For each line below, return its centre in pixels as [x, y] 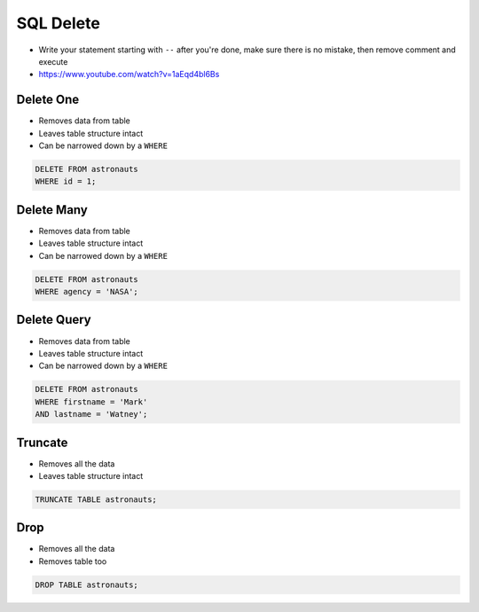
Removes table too [73, 561]
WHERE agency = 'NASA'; [87, 292]
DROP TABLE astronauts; [87, 585]
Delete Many [52, 210]
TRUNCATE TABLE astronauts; [96, 499]
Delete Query [54, 320]
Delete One [48, 100]
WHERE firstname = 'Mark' [91, 402]
